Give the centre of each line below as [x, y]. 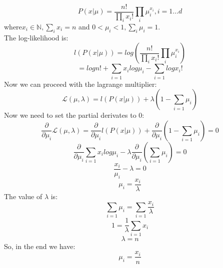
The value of [23, 196]
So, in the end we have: [40, 246]
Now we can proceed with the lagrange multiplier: [80, 84]
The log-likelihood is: [36, 37]
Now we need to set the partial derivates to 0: [74, 115]
